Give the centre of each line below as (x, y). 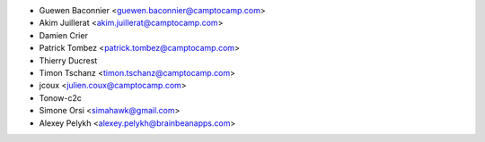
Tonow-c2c (61, 97)
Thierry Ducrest (68, 60)
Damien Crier (64, 35)
